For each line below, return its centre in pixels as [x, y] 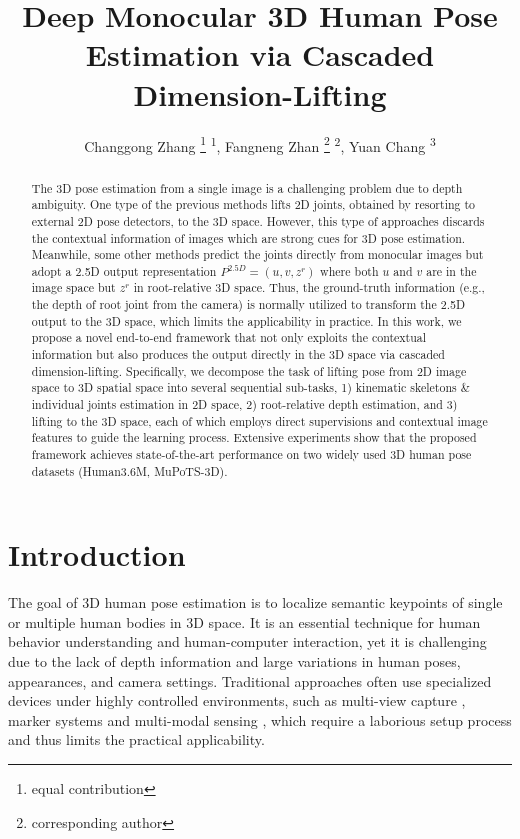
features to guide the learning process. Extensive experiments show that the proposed [254, 437]
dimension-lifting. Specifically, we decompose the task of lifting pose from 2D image [249, 370]
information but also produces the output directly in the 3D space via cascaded [238, 354]
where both [349, 270]
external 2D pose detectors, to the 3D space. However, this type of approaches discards [258, 220]
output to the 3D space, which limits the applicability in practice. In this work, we [246, 320]
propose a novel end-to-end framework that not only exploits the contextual [229, 337]
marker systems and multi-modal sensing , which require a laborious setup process [260, 719]
